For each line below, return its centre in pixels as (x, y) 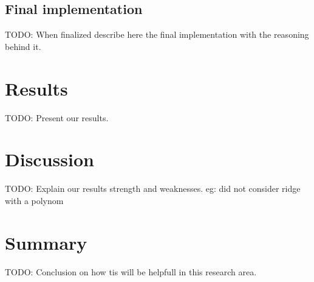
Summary (46, 242)
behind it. (23, 46)
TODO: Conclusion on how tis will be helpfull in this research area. (131, 271)
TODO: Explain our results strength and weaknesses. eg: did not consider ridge (153, 189)
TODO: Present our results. (57, 117)
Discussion (49, 159)
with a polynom (34, 200)
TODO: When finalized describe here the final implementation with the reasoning (157, 34)
